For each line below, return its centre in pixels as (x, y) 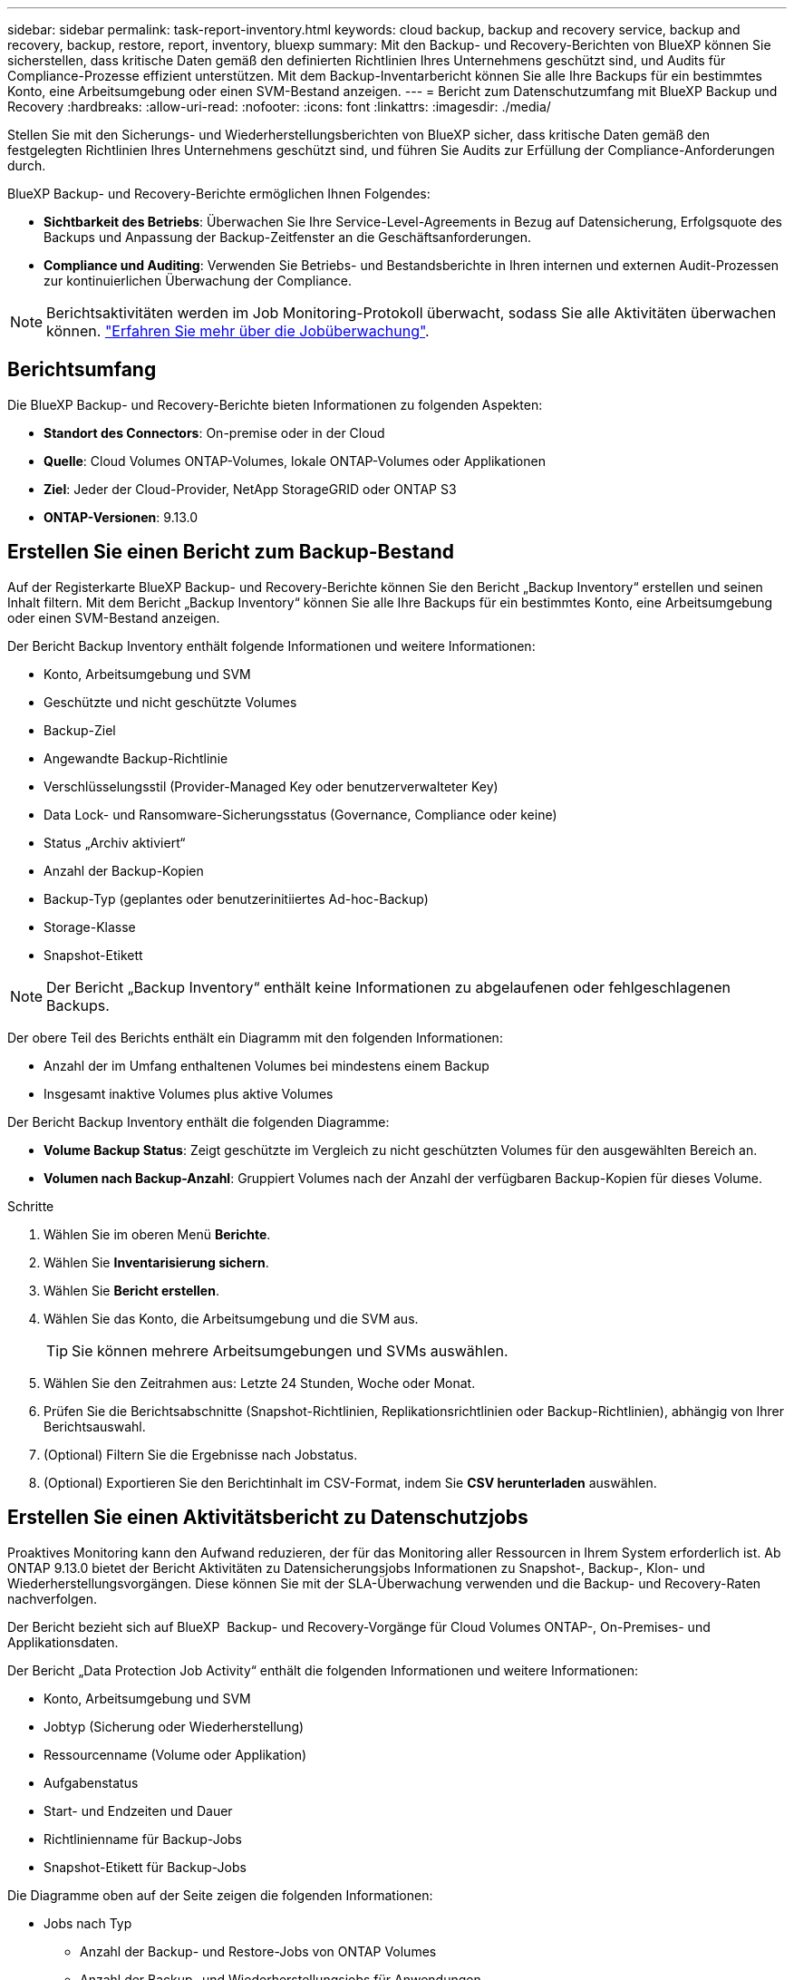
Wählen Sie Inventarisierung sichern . (156, 1262)
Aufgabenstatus (91, 1782)
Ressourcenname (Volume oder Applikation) (175, 1754)
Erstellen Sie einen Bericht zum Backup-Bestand (231, 552)
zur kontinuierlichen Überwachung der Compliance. (198, 281)
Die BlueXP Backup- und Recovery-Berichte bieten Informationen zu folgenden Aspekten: (275, 404)
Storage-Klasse (90, 927)
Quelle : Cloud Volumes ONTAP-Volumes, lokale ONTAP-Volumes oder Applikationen (295, 461)
